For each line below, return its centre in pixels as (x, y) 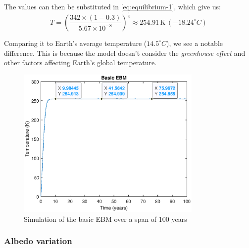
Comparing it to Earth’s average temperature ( (75, 43)
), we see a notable (195, 43)
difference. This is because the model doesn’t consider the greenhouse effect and (125, 53)
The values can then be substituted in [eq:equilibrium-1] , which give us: (112, 6)
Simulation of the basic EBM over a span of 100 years (105, 219)
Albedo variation (38, 241)
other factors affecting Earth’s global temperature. (80, 62)
